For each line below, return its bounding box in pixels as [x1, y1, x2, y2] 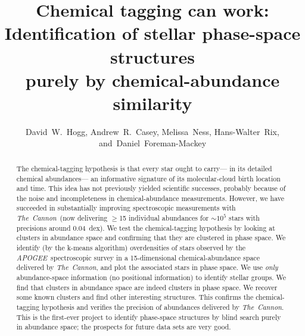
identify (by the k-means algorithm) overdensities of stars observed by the [16, 243, 246, 253]
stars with [229, 213, 260, 223]
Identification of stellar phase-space [4, 21, 301, 45]
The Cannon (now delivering [16, 213, 108, 223]
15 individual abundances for [119, 213, 209, 223]
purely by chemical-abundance [25, 67, 280, 92]
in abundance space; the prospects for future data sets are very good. [16, 322, 231, 332]
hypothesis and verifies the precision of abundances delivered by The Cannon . [42, 302, 284, 312]
